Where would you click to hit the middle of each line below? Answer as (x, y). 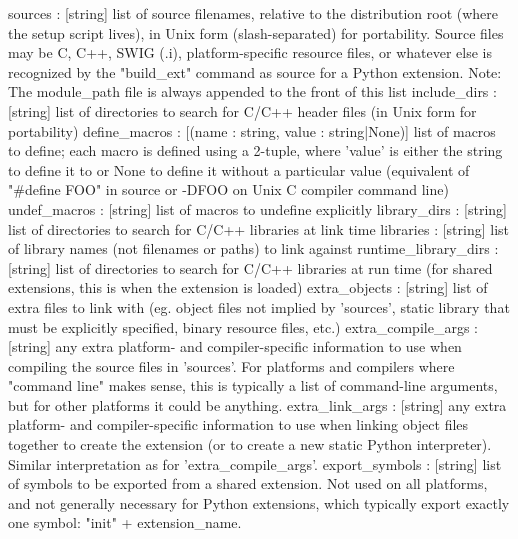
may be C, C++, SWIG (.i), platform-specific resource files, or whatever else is (250, 52)
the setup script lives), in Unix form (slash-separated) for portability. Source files (256, 32)
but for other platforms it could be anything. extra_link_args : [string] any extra (257, 404)
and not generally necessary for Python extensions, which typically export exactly (259, 502)
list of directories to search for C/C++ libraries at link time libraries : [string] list (259, 228)
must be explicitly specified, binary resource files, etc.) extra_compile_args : (243, 326)
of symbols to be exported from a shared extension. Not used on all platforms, (248, 483)
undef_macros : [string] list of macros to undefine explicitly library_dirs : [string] (257, 208)
